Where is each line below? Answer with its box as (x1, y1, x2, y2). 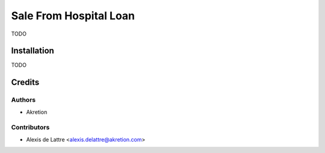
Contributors (11, 123, 50, 132)
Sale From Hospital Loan (11, 9, 135, 22)
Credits (11, 77, 40, 87)
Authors (11, 96, 36, 104)
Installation (11, 46, 54, 56)
